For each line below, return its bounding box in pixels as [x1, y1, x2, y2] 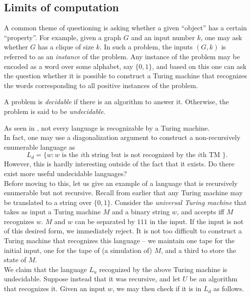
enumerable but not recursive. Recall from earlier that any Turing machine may [4, 187, 243, 198]
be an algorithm [189, 274, 238, 284]
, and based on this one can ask [152, 61, 247, 71]
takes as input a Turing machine [4, 206, 101, 217]
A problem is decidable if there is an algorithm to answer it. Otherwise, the [4, 96, 229, 107]
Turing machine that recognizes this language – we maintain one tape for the [4, 235, 235, 246]
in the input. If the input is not [149, 216, 244, 226]
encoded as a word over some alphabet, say [4, 61, 133, 71]
